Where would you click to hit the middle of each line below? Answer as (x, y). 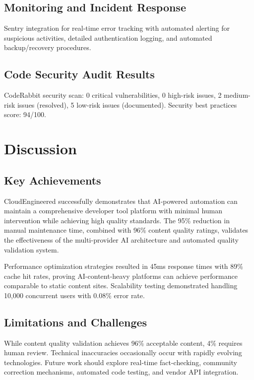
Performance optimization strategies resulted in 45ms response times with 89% (124, 266)
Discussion (40, 149)
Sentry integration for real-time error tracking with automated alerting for (117, 28)
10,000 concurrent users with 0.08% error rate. (74, 295)
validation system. (32, 249)
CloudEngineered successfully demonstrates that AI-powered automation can (121, 201)
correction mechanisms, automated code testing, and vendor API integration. (121, 372)
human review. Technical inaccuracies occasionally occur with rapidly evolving (123, 352)
